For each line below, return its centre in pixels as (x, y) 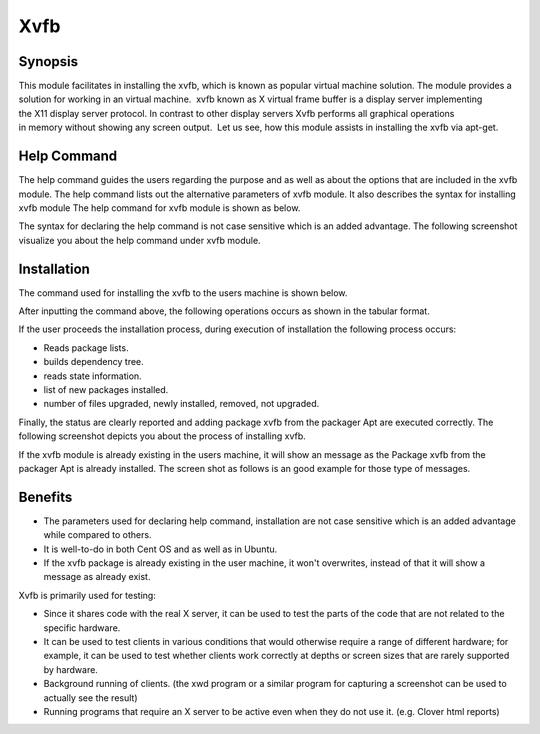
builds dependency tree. (93, 362)
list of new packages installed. (106, 389)
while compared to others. (97, 535)
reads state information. (92, 376)
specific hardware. (82, 627)
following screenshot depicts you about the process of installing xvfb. (162, 436)
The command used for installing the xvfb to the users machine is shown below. (183, 292)
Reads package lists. (86, 347)
